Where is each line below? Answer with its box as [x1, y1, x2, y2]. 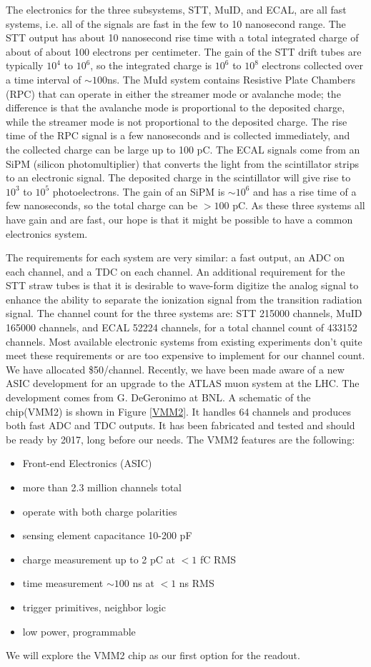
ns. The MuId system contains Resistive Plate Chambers [107, 71, 355, 86]
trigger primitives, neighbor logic [22, 599, 166, 614]
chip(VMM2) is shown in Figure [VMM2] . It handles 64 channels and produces [6, 403, 351, 418]
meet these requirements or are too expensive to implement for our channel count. [6, 348, 365, 363]
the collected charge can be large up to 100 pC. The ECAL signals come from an [6, 141, 360, 156]
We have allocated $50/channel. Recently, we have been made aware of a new [6, 361, 345, 376]
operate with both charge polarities [22, 503, 177, 518]
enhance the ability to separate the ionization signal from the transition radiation [6, 291, 362, 306]
